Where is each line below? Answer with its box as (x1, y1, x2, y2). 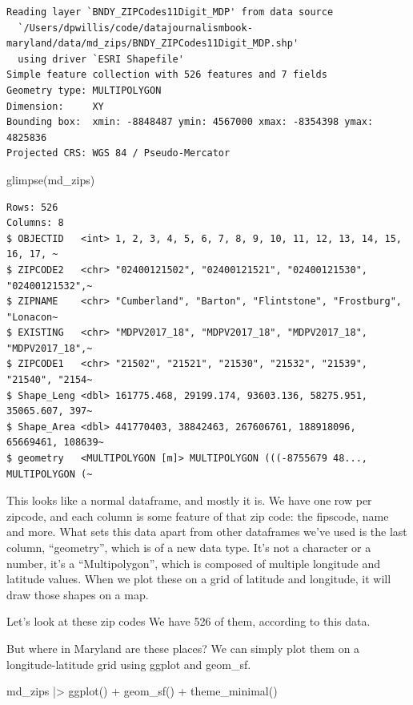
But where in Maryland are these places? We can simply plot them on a (6, 639, 360, 656)
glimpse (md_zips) (6, 171, 95, 187)
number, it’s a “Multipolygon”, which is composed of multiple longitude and (6, 554, 380, 571)
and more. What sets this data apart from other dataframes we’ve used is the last (6, 523, 407, 540)
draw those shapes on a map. (6, 586, 149, 602)
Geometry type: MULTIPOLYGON (6, 84, 162, 96)
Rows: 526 (6, 201, 58, 213)
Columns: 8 (6, 217, 64, 229)
